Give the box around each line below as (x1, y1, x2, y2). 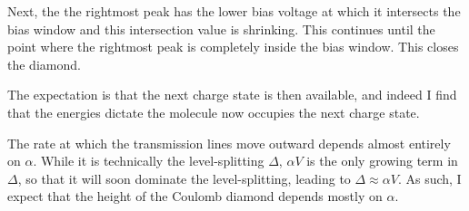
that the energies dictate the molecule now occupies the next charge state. (7, 102, 420, 121)
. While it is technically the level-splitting (33, 151, 264, 170)
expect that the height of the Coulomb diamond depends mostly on (7, 187, 383, 206)
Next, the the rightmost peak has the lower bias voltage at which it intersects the (7, 2, 461, 20)
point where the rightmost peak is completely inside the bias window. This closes (7, 37, 459, 56)
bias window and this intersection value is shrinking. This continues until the (7, 19, 435, 38)
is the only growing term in (306, 151, 458, 170)
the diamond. (7, 54, 81, 73)
